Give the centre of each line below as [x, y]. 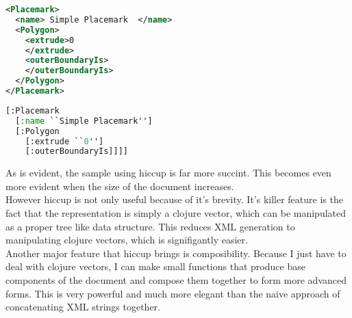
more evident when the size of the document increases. [120, 186]
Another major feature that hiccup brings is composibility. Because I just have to [176, 253]
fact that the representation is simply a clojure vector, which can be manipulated [176, 213]
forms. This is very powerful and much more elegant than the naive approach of [173, 293]
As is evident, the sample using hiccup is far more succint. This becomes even [168, 173]
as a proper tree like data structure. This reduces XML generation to [150, 226]
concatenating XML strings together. [83, 307]
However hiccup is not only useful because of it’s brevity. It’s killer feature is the [174, 199]
